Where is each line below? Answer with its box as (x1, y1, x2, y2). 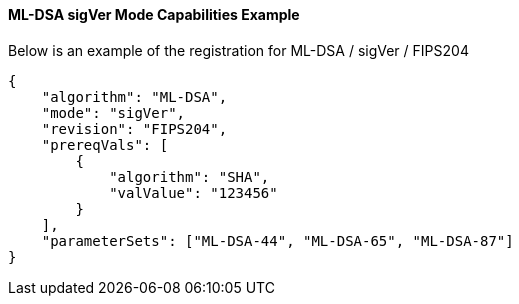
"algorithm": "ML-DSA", (41, 88, 228, 105)
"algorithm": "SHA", (109, 168, 270, 185)
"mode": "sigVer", (41, 104, 186, 121)
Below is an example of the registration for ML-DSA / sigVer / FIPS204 (8, 41, 469, 59)
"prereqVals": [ (41, 136, 169, 153)
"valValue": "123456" (109, 184, 278, 201)
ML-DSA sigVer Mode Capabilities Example (8, 6, 300, 23)
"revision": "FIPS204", (41, 120, 228, 137)
